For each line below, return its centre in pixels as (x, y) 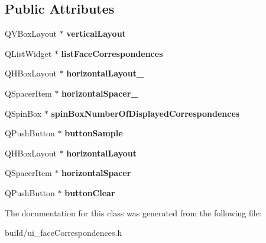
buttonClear (90, 192)
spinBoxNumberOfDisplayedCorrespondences (145, 113)
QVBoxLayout (31, 33)
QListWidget (28, 53)
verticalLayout (96, 33)
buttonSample (94, 133)
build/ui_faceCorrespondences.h (64, 233)
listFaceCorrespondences (112, 53)
